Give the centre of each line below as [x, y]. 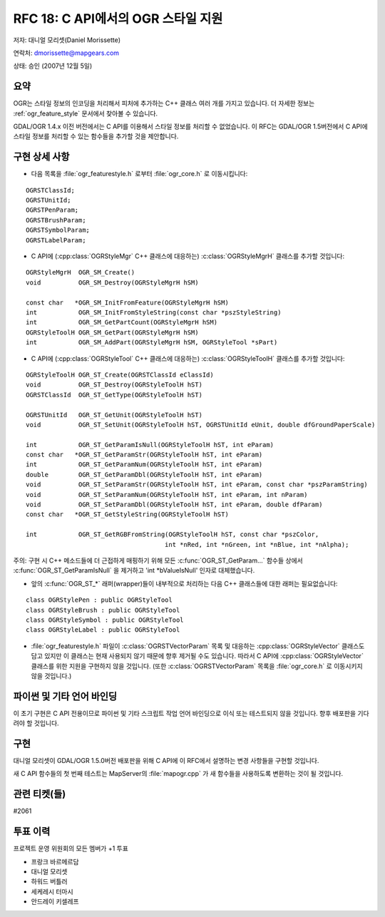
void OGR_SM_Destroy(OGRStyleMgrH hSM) [112, 282]
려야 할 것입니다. [36, 723]
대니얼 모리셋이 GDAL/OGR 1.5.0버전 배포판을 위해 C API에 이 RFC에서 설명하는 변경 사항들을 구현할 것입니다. [166, 761]
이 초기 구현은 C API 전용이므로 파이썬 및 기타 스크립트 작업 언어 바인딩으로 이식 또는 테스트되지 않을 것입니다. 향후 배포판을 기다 [191, 713]
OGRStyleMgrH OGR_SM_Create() [81, 272]
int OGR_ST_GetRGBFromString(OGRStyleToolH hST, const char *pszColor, [173, 534]
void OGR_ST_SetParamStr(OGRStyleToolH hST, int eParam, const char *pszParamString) [197, 485]
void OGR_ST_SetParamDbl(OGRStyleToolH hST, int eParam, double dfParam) [174, 505]
